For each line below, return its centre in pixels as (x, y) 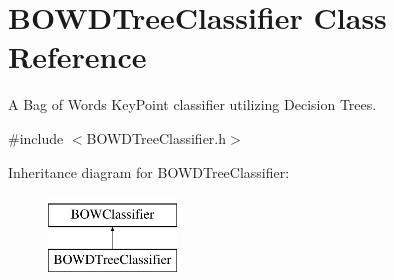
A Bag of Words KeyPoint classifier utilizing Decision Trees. (192, 104)
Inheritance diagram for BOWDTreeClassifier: (149, 171)
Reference (77, 56)
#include (36, 137)
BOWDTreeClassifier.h (156, 137)
